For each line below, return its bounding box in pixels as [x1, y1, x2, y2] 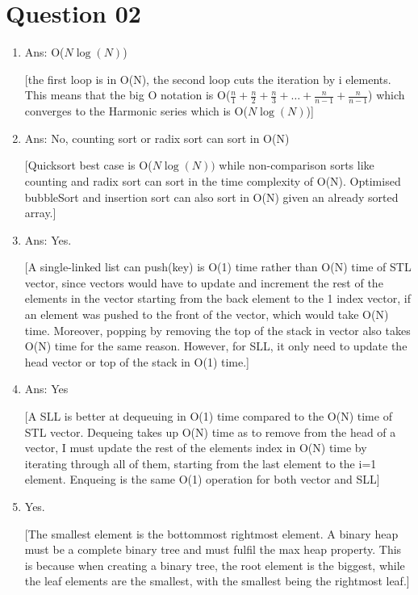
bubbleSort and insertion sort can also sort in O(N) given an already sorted [24, 188, 399, 205]
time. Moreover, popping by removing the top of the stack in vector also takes [24, 321, 411, 338]
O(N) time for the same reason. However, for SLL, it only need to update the [24, 337, 408, 354]
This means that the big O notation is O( [24, 86, 231, 103]
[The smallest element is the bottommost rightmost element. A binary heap [24, 525, 399, 542]
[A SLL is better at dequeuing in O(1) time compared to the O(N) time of [24, 408, 392, 425]
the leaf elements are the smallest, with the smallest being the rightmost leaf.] [24, 572, 410, 589]
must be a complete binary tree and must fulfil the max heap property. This [24, 541, 402, 558]
